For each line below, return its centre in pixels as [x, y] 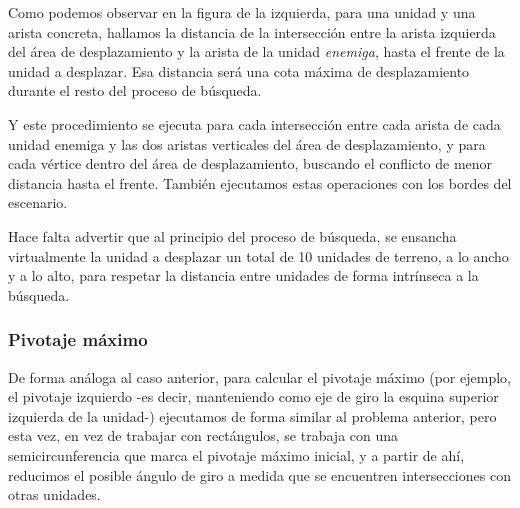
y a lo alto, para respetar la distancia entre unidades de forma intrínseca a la [243, 275]
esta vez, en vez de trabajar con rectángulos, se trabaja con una [203, 435]
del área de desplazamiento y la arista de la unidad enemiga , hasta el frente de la [256, 51]
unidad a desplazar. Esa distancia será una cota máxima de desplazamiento [239, 70]
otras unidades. [54, 494]
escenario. [38, 202]
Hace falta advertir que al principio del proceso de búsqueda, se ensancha [232, 235]
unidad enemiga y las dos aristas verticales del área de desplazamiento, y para [247, 143]
